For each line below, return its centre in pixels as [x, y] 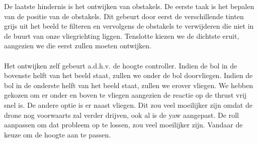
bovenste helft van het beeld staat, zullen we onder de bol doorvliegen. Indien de [128, 75]
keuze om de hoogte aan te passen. [58, 134]
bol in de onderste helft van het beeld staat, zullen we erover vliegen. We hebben [128, 85]
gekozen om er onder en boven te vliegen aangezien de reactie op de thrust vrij [125, 95]
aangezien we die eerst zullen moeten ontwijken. [78, 46]
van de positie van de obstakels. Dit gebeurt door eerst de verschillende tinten [124, 16]
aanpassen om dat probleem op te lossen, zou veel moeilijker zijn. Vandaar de [123, 125]
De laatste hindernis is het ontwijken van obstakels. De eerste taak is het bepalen [129, 6]
